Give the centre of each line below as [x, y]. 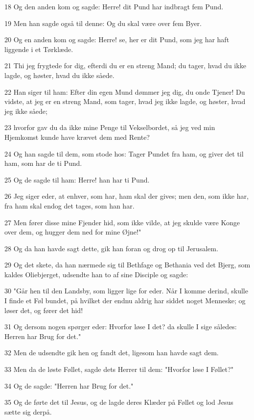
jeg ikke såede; [26, 111]
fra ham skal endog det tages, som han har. [69, 205]
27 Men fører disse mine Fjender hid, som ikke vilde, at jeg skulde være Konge [122, 222]
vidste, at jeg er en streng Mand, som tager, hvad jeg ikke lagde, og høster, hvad [125, 101]
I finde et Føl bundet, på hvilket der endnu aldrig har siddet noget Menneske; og [125, 301]
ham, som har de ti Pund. [43, 163]
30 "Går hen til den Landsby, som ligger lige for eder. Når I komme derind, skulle [126, 291]
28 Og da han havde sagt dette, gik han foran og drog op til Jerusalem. [111, 248]
